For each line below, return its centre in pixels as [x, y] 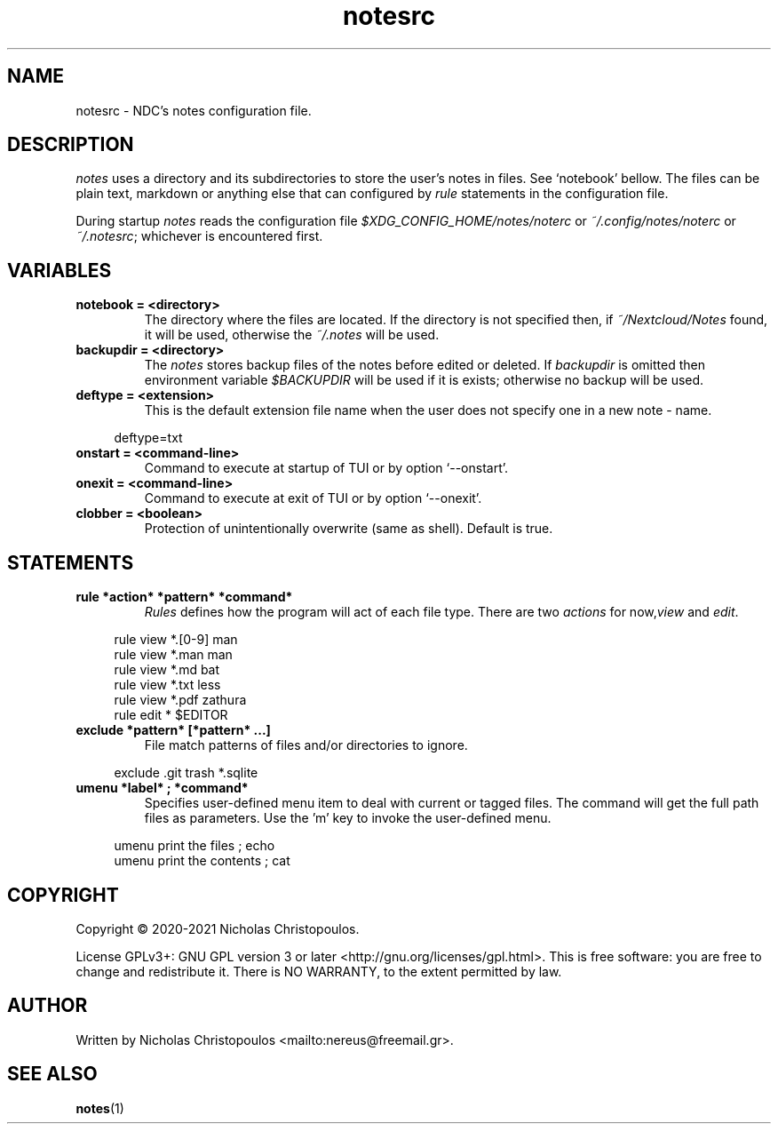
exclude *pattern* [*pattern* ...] [173, 730]
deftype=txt [148, 438]
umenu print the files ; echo [194, 846]
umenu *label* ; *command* [162, 788]
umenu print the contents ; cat [202, 861]
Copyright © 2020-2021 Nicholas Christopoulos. [218, 928]
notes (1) [100, 1108]
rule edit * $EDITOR [171, 715]
